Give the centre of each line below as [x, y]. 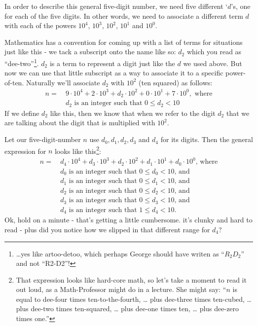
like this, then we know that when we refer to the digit [133, 113]
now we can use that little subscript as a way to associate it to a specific [114, 73]
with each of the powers [40, 25]
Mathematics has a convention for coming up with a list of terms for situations [124, 42]
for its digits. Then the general [207, 139]
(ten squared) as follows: [176, 82]
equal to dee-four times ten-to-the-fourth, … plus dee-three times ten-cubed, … [134, 299]
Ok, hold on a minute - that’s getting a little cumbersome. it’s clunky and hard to [128, 220]
